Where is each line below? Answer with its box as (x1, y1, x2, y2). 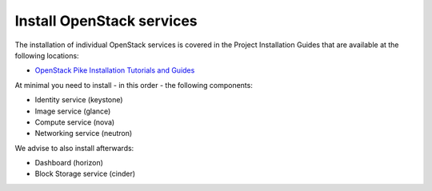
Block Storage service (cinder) (34, 169, 136, 179)
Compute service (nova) (34, 117, 115, 127)
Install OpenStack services (14, 12, 198, 30)
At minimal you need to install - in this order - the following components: (14, 80, 254, 90)
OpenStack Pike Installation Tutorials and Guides (34, 66, 195, 75)
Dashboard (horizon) (34, 158, 104, 168)
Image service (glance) (34, 106, 111, 116)
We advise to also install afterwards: (14, 143, 134, 153)
